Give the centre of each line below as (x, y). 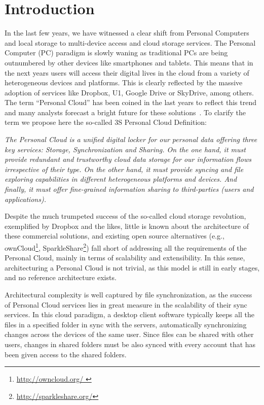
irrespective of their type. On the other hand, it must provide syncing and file (124, 169)
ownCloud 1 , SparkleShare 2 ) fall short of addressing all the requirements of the (126, 247)
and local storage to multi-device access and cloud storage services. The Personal (130, 42)
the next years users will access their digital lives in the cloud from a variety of (127, 72)
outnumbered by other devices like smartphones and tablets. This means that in (129, 62)
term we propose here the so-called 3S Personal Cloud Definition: (106, 122)
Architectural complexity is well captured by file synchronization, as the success (128, 295)
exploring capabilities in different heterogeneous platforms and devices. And (121, 179)
